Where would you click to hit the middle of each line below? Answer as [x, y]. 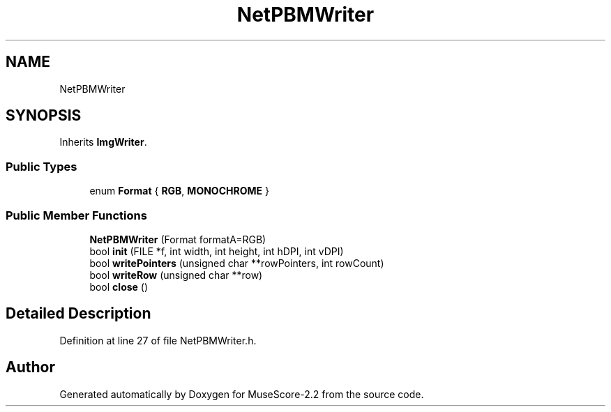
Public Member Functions [76, 215]
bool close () [119, 287]
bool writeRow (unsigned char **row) [176, 275]
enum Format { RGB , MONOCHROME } [179, 191]
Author [30, 367]
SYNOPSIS [44, 116]
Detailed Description [78, 314]
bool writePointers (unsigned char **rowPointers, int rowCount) [237, 263]
